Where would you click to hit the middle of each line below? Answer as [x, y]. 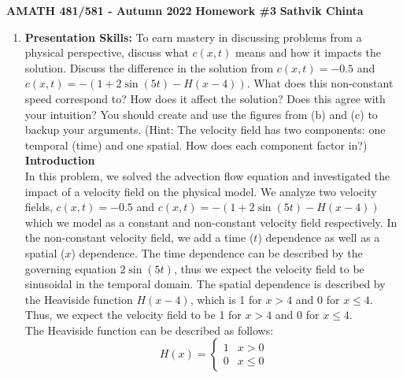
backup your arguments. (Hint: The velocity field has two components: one [205, 130]
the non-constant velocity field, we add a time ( [139, 237]
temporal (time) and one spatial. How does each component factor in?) [196, 145]
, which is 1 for [226, 299]
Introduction [60, 160]
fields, [39, 207]
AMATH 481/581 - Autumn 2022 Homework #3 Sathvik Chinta [185, 10]
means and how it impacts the [308, 52]
